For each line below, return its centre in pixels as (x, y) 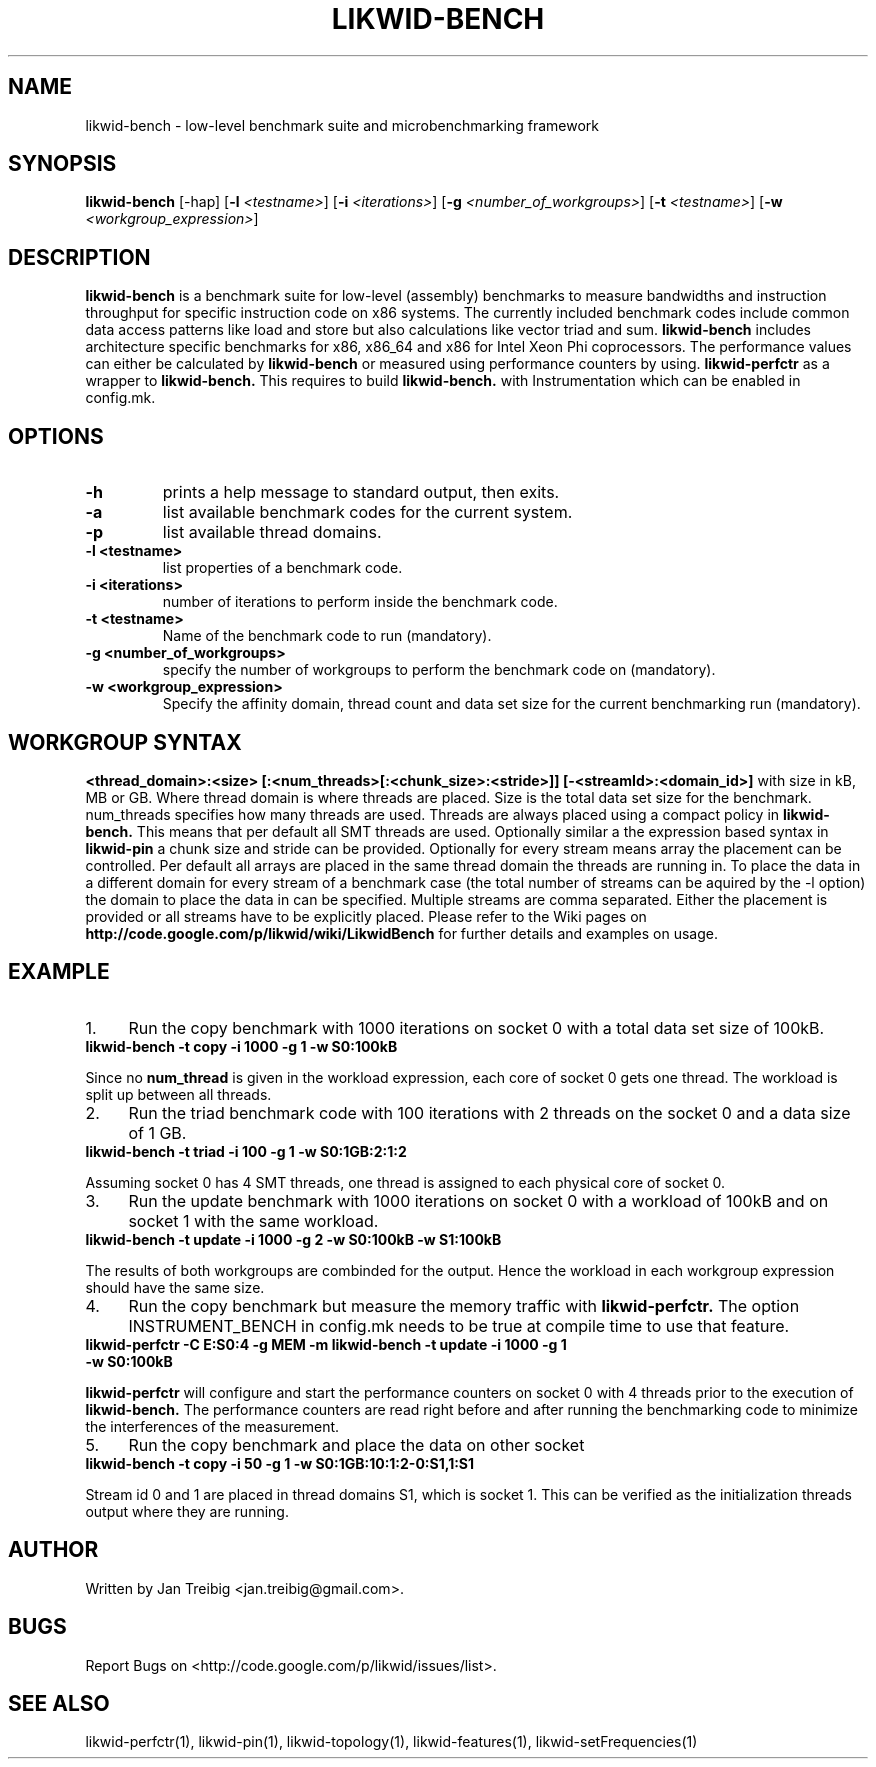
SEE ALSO (59, 1703)
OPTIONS (56, 436)
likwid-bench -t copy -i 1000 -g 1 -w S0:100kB (241, 1046)
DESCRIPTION (79, 257)
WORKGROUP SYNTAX (125, 742)
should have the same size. (175, 1287)
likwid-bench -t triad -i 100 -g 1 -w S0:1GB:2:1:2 (246, 1151)
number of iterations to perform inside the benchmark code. (360, 602)
